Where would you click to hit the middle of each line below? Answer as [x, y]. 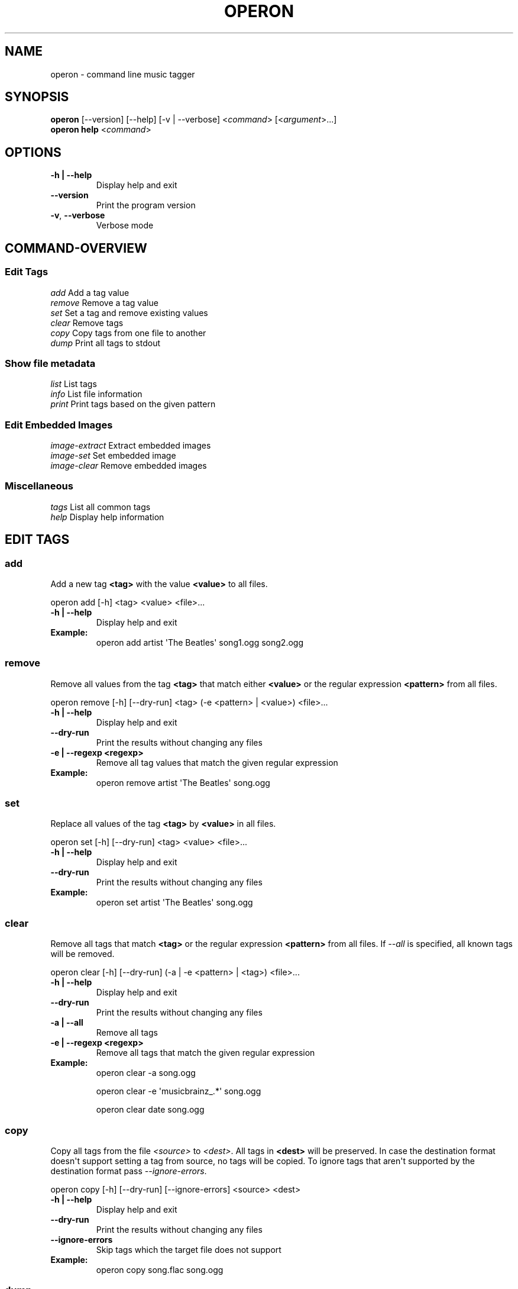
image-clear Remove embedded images [129, 465]
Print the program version [146, 205]
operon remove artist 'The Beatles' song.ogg [183, 782]
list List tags [74, 384]
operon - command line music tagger [123, 74]
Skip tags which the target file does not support [189, 1249]
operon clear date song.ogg [150, 1110]
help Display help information [107, 517]
